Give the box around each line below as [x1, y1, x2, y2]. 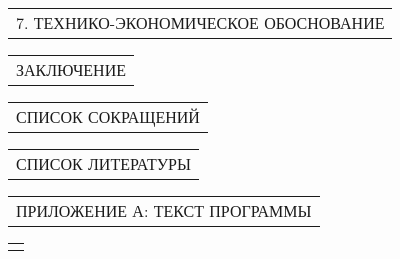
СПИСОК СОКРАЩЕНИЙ [16, 105, 200, 128]
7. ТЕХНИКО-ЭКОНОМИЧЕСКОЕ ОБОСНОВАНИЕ [16, 11, 385, 34]
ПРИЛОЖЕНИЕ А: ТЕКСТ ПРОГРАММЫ [16, 199, 312, 222]
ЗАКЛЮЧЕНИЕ [16, 58, 126, 81]
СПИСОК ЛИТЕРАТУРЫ [16, 152, 191, 175]
